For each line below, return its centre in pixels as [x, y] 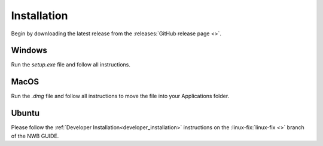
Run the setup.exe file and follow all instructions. [71, 65]
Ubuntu [25, 113]
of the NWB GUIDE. [35, 136]
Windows [29, 51]
